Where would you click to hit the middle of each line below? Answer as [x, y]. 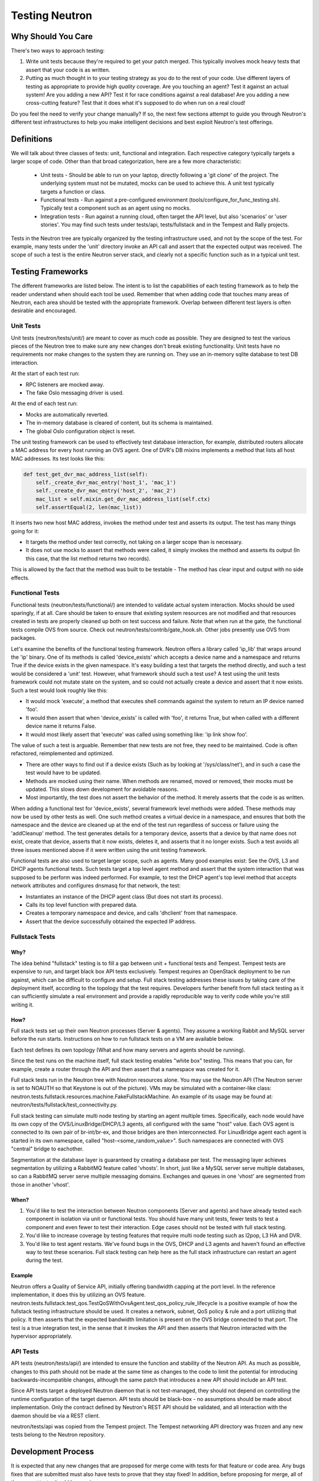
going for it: [25, 531]
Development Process [53, 1452]
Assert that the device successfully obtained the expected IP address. [111, 921]
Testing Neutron [52, 15]
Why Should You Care [52, 36]
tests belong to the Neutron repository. [58, 1435]
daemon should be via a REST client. [56, 1415]
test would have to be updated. [64, 772]
